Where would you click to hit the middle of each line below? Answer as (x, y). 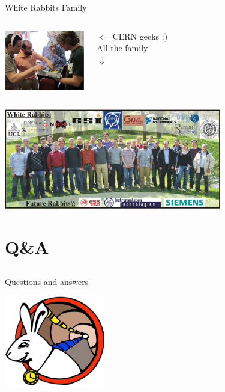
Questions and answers (47, 282)
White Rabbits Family (46, 7)
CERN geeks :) (140, 36)
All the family (122, 48)
